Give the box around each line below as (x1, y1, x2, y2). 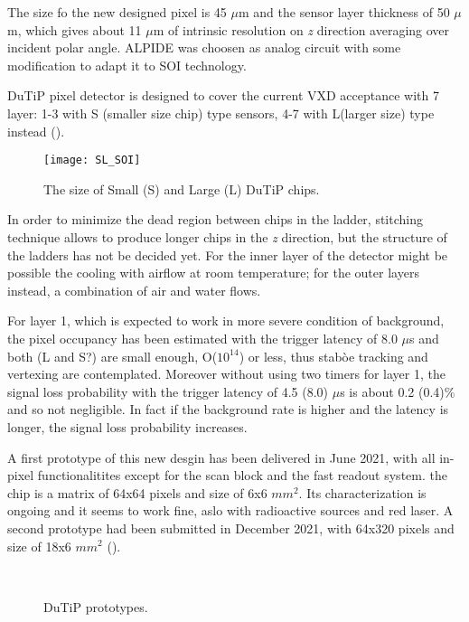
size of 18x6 (7, 536, 71, 555)
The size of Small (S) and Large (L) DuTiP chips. (43, 179, 320, 198)
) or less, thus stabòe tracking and (239, 346, 428, 365)
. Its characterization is (298, 483, 427, 502)
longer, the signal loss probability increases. (7, 417, 248, 436)
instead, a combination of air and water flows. (7, 280, 261, 299)
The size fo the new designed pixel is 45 (7, 3, 227, 21)
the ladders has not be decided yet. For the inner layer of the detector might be (7, 245, 448, 264)
